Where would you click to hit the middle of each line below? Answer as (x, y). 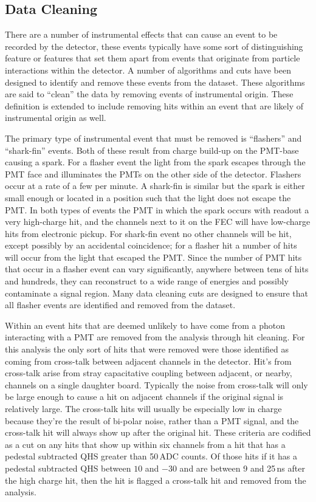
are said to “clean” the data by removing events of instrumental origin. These (149, 94)
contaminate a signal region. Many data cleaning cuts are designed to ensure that (156, 293)
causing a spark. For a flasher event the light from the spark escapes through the (155, 162)
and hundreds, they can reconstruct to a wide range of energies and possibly (147, 281)
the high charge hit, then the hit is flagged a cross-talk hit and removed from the (156, 480)
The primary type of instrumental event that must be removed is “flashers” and (153, 138)
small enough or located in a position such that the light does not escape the (148, 197)
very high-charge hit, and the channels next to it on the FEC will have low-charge (158, 222)
